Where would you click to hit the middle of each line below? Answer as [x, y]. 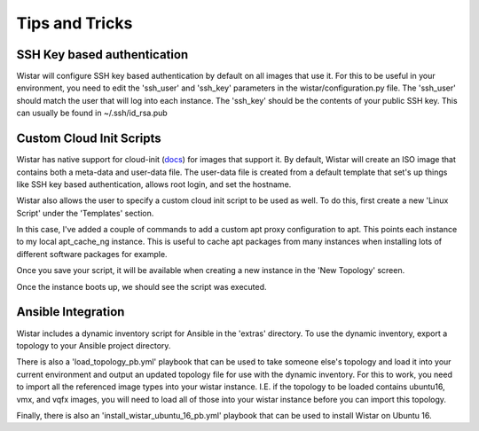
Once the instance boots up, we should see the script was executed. [141, 286]
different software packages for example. [92, 254]
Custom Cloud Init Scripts [89, 139]
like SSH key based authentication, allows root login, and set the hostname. [154, 184]
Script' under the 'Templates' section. [85, 213]
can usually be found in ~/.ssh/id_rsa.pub [92, 113]
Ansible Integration [71, 312]
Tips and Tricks [75, 23]
